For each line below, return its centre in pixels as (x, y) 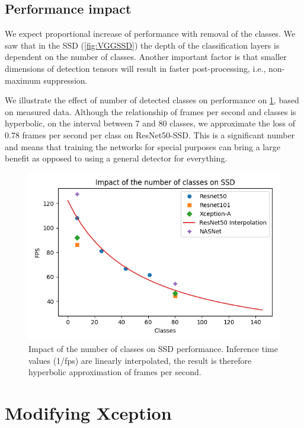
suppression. (65, 80)
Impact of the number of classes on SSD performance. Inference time (153, 348)
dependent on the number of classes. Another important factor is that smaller (146, 57)
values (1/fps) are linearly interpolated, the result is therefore (140, 360)
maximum (23, 80)
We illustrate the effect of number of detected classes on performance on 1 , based (152, 100)
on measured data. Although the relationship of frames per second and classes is (151, 111)
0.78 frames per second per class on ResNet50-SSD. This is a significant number (150, 134)
